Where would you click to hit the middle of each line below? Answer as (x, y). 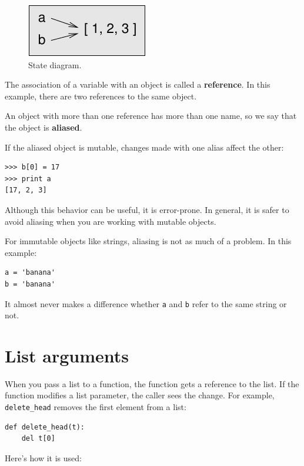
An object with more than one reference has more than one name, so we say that (151, 116)
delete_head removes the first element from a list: (96, 407)
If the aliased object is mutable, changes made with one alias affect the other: (144, 147)
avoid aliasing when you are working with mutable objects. (111, 221)
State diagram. (55, 64)
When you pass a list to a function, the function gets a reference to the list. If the (152, 383)
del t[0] (38, 439)
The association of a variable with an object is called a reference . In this (138, 84)
